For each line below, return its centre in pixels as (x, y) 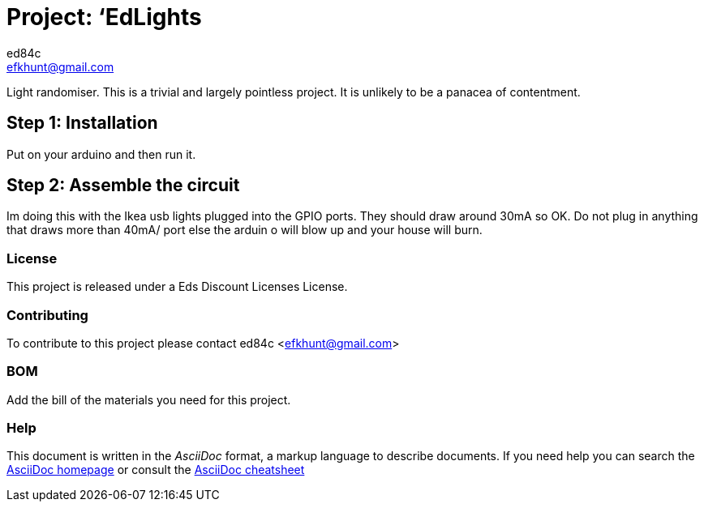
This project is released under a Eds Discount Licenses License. (177, 287)
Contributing (47, 315)
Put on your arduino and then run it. (101, 154)
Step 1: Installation (82, 123)
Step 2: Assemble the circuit (123, 186)
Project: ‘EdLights (104, 17)
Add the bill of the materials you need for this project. (149, 399)
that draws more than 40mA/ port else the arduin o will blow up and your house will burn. (245, 230)
